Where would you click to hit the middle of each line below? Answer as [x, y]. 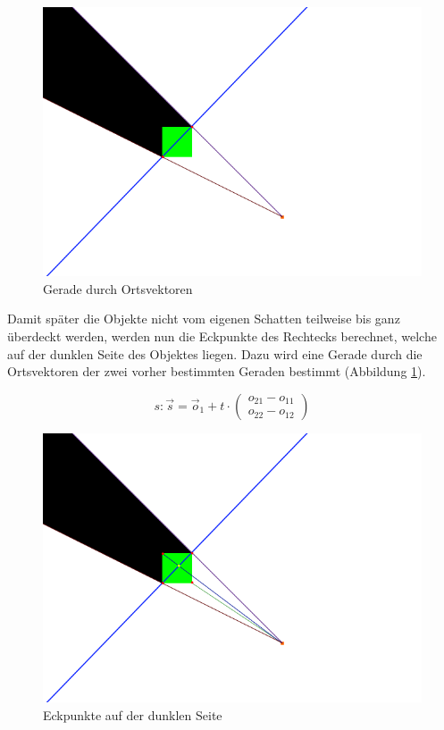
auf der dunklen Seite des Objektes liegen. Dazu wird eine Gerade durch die [215, 353]
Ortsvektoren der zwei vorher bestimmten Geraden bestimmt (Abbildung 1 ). [217, 371]
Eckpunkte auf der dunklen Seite [133, 714]
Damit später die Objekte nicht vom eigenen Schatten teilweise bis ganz [204, 319]
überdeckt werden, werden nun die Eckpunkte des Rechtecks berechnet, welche [222, 336]
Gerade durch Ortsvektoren [118, 288]
